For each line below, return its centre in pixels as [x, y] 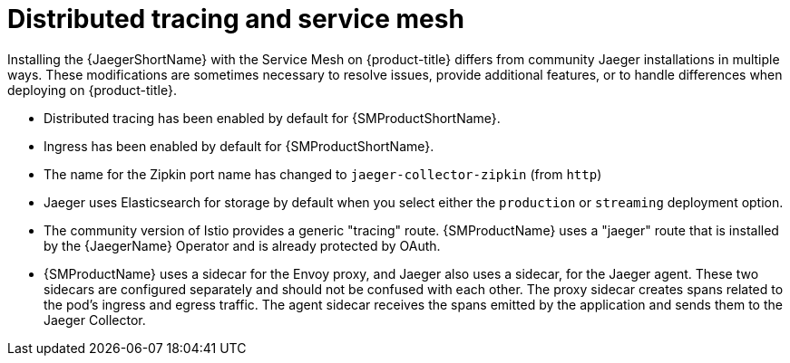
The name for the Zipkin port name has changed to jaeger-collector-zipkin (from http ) [323, 174]
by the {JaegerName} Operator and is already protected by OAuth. [242, 245]
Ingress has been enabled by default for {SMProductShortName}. [239, 146]
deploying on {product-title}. [92, 90]
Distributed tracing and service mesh [236, 19]
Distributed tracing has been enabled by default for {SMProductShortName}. [272, 118]
